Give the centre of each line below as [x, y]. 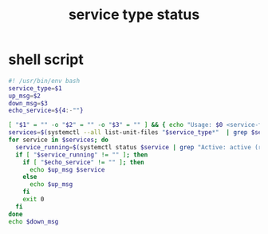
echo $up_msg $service [67, 169]
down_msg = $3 [28, 103]
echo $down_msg [33, 221]
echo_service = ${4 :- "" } [46, 111]
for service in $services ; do [59, 140]
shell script [46, 59]
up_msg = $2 [25, 96]
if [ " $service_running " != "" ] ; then [82, 155]
